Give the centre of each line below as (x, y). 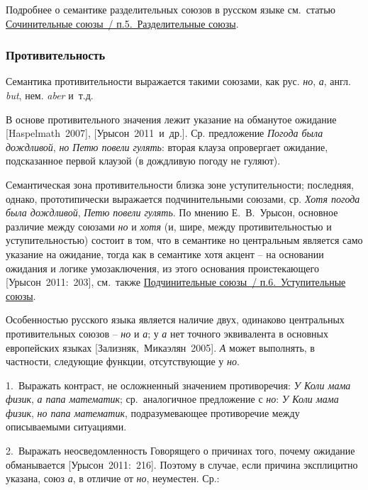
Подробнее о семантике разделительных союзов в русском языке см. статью (171, 9)
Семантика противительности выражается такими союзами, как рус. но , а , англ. (178, 81)
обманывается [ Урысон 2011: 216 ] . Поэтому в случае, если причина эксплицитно (182, 464)
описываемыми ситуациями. (66, 427)
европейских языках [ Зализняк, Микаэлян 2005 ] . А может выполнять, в (160, 347)
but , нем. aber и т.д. (50, 95)
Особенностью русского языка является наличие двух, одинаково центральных (175, 319)
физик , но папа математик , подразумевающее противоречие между (153, 412)
